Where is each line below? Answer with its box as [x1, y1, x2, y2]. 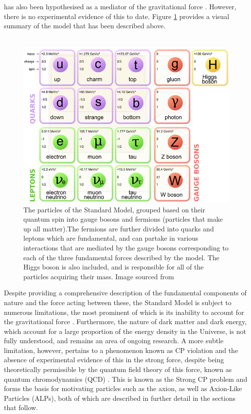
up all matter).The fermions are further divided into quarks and [23, 223, 214, 233]
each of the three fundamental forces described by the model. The [23, 252, 219, 262]
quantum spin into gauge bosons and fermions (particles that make [23, 214, 223, 224]
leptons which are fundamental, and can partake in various [23, 233, 198, 243]
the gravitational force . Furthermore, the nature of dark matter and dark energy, [4, 316, 247, 327]
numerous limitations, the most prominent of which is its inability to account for [4, 307, 244, 317]
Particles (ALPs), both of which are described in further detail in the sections [4, 393, 236, 403]
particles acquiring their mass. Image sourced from [23, 271, 174, 281]
